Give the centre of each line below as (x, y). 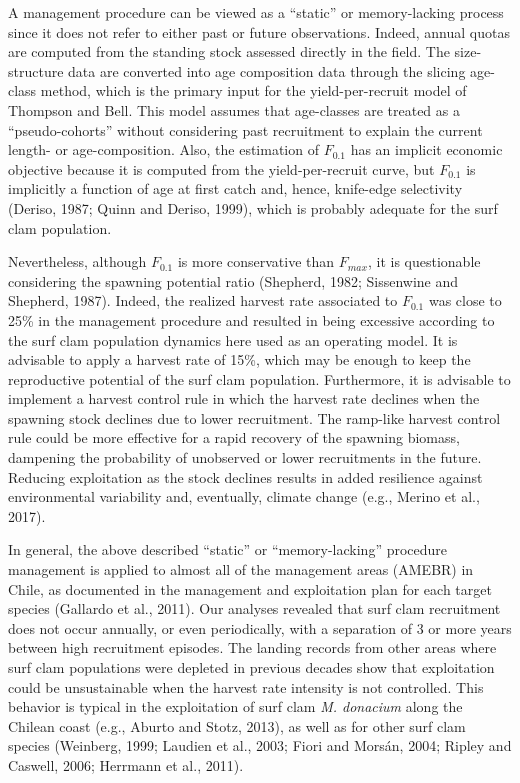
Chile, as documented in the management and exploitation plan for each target (250, 588)
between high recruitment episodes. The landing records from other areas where (252, 647)
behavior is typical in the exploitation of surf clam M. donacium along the (235, 706)
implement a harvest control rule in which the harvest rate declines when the (244, 398)
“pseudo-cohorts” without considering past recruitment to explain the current (245, 129)
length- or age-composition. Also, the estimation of (163, 149)
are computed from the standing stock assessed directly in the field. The (229, 51)
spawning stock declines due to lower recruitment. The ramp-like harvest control (254, 417)
